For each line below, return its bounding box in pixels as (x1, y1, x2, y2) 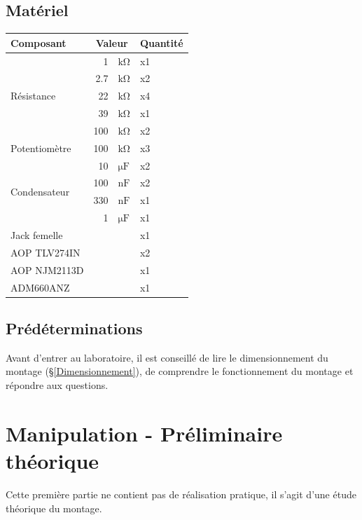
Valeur (95, 35, 128, 50)
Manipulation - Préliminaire (6, 418, 283, 447)
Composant (11, 35, 67, 50)
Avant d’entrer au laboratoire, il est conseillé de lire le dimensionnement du (6, 350, 328, 364)
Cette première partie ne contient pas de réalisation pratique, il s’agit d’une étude (6, 486, 356, 501)
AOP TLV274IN (11, 245, 81, 259)
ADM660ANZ (11, 280, 70, 294)
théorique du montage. (6, 500, 102, 515)
